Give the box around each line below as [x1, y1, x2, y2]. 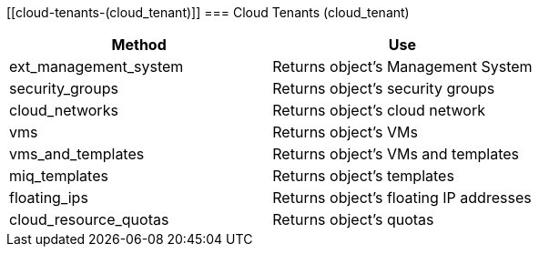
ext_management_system [9, 57, 184, 76]
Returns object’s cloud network [272, 101, 485, 119]
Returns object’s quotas [272, 210, 434, 229]
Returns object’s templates [272, 167, 454, 185]
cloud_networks [9, 101, 118, 119]
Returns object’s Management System [272, 57, 533, 76]
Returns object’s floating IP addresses [272, 188, 532, 207]
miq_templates [9, 167, 108, 185]
